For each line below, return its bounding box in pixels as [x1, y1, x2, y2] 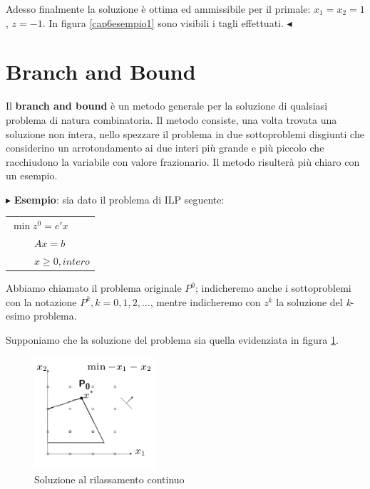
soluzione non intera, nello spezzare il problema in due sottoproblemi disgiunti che [6, 126, 364, 141]
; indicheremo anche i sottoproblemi [195, 280, 351, 295]
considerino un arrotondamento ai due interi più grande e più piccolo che [6, 140, 324, 155]
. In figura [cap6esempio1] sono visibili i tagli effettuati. [42, 15, 284, 30]
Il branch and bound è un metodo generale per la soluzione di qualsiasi [6, 98, 328, 113]
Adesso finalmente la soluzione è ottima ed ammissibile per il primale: [6, 1, 311, 16]
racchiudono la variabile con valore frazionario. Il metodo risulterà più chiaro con [6, 154, 360, 169]
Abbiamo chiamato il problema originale [6, 280, 182, 295]
